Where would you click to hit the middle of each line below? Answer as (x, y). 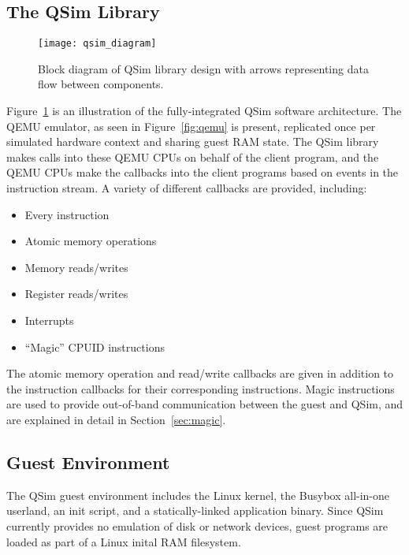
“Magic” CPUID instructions (95, 346)
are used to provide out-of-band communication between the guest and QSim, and (205, 404)
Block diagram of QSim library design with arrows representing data (203, 68)
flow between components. (101, 84)
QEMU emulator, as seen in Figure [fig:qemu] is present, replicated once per (191, 126)
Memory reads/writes (76, 267)
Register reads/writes (76, 294)
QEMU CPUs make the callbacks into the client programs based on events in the (203, 172)
